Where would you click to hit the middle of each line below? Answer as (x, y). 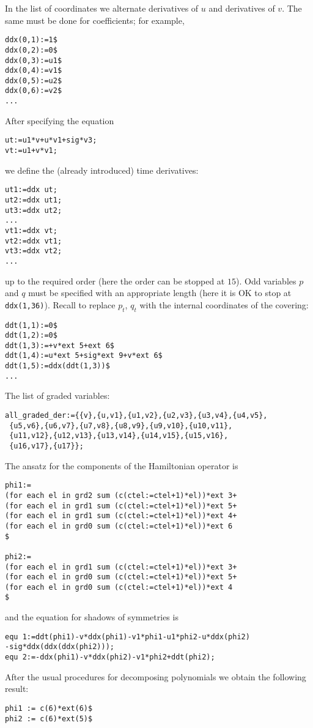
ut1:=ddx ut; (31, 190)
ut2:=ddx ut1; (34, 200)
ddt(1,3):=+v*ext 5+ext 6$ (60, 345)
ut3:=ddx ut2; (34, 210)
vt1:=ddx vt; (31, 230)
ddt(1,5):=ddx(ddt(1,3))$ (57, 366)
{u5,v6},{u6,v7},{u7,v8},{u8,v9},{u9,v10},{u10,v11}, (121, 425)
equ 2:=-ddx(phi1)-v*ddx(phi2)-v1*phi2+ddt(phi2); (110, 657)
